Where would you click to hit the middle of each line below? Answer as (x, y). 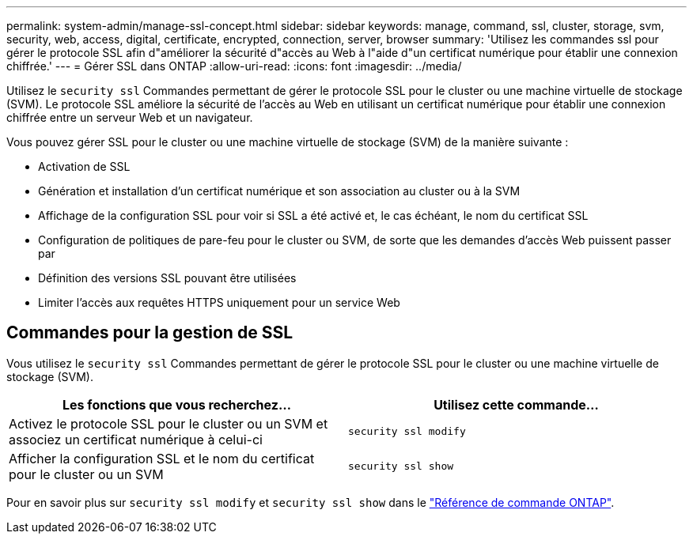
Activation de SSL (84, 166)
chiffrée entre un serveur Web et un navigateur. (130, 117)
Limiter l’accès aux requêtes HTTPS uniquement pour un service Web (219, 302)
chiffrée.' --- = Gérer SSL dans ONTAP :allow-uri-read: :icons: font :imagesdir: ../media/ (234, 66)
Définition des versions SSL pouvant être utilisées (167, 278)
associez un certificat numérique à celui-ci (136, 439)
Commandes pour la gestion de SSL (150, 333)
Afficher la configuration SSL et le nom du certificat (162, 458)
